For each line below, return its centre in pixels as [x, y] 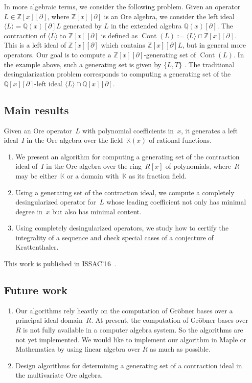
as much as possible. [180, 349]
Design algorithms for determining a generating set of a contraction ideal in [129, 365]
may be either [36, 175]
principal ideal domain [49, 320]
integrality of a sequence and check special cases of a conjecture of [115, 237]
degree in [29, 211]
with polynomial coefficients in [128, 130]
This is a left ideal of [35, 45]
